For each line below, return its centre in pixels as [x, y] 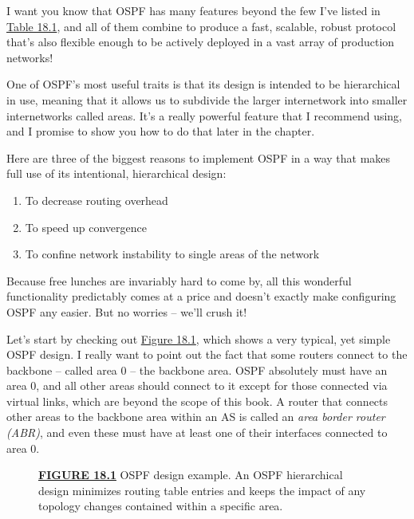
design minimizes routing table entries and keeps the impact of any [202, 490]
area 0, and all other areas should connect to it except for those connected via [197, 385]
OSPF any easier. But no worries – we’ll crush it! [127, 311]
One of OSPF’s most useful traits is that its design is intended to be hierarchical [203, 84]
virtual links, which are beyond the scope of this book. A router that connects [197, 401]
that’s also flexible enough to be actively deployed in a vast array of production [201, 42]
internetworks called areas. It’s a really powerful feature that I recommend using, [205, 115]
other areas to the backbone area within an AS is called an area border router [196, 417]
